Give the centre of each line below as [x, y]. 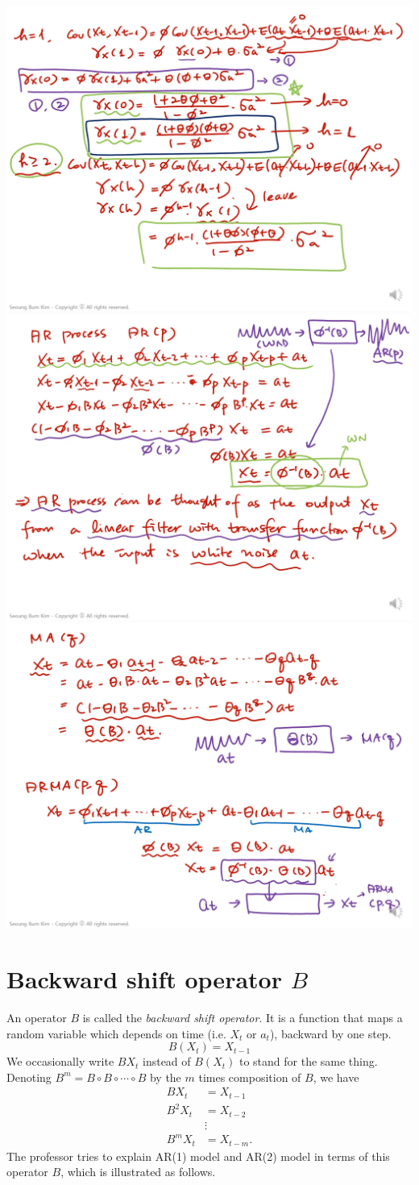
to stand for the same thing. [308, 1061]
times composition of [250, 1077]
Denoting [29, 1077]
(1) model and [207, 1156]
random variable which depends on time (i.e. [116, 1033]
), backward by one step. [330, 1033]
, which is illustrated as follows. [138, 1172]
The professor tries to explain [79, 1156]
